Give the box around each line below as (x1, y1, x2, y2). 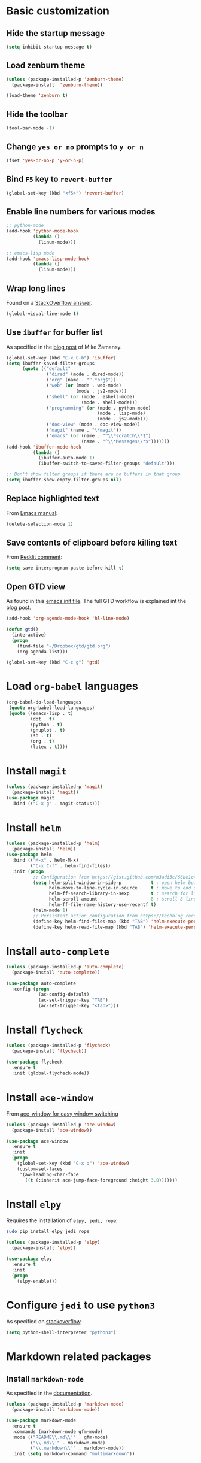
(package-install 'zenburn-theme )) (11, 82, 103, 88)
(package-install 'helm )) (11, 846, 77, 852)
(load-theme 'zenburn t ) (6, 93, 68, 99)
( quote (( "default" (22, 366, 71, 372)
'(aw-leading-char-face (19, 1171, 79, 1177)
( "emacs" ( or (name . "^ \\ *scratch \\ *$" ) (46, 432, 151, 438)
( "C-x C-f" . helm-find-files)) (30, 862, 111, 869)
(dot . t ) (30, 716, 55, 722)
